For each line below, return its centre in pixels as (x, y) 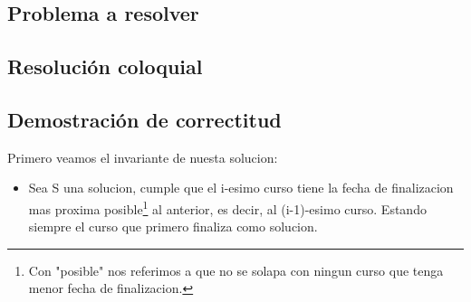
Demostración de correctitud (144, 119)
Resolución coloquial (105, 66)
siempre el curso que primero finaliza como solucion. (173, 226)
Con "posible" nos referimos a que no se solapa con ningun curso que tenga (236, 270)
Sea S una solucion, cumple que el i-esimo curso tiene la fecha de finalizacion (241, 188)
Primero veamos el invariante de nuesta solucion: (143, 157)
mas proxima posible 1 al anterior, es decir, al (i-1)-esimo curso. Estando (227, 207)
